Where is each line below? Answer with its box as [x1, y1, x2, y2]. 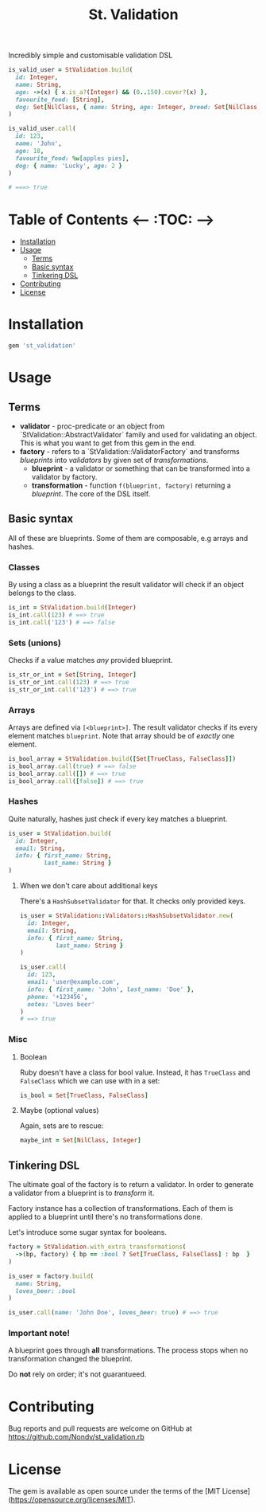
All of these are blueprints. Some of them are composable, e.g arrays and [8, 533, 249, 543]
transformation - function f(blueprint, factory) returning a [31, 480, 232, 491]
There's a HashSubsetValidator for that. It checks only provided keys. [19, 896, 246, 906]
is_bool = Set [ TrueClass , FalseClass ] [19, 1091, 148, 1099]
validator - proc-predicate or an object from [19, 421, 165, 431]
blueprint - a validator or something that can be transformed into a [31, 464, 250, 473]
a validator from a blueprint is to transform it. [8, 1189, 155, 1198]
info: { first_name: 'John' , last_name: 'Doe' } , [27, 985, 195, 993]
